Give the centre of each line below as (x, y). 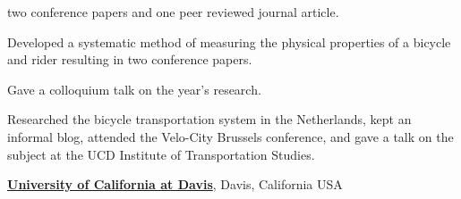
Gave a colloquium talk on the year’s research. (134, 89)
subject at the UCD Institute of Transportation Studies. (161, 154)
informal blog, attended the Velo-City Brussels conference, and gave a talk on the (230, 136)
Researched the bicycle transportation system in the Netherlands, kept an (209, 119)
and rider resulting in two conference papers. (130, 59)
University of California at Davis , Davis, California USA (175, 184)
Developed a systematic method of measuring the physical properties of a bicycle (229, 41)
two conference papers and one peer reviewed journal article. (173, 12)
